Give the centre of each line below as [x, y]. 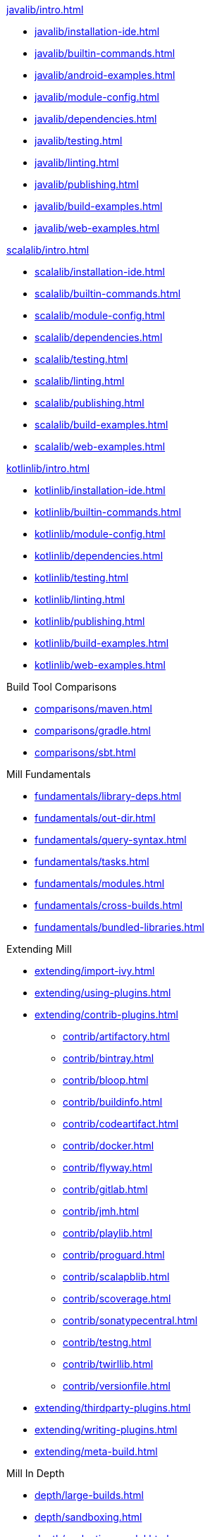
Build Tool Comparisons [62, 687]
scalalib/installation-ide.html [100, 272]
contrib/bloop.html [106, 1080]
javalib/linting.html [77, 162]
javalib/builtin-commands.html [105, 53]
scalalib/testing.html [81, 359]
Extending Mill [39, 949]
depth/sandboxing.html [88, 1517]
